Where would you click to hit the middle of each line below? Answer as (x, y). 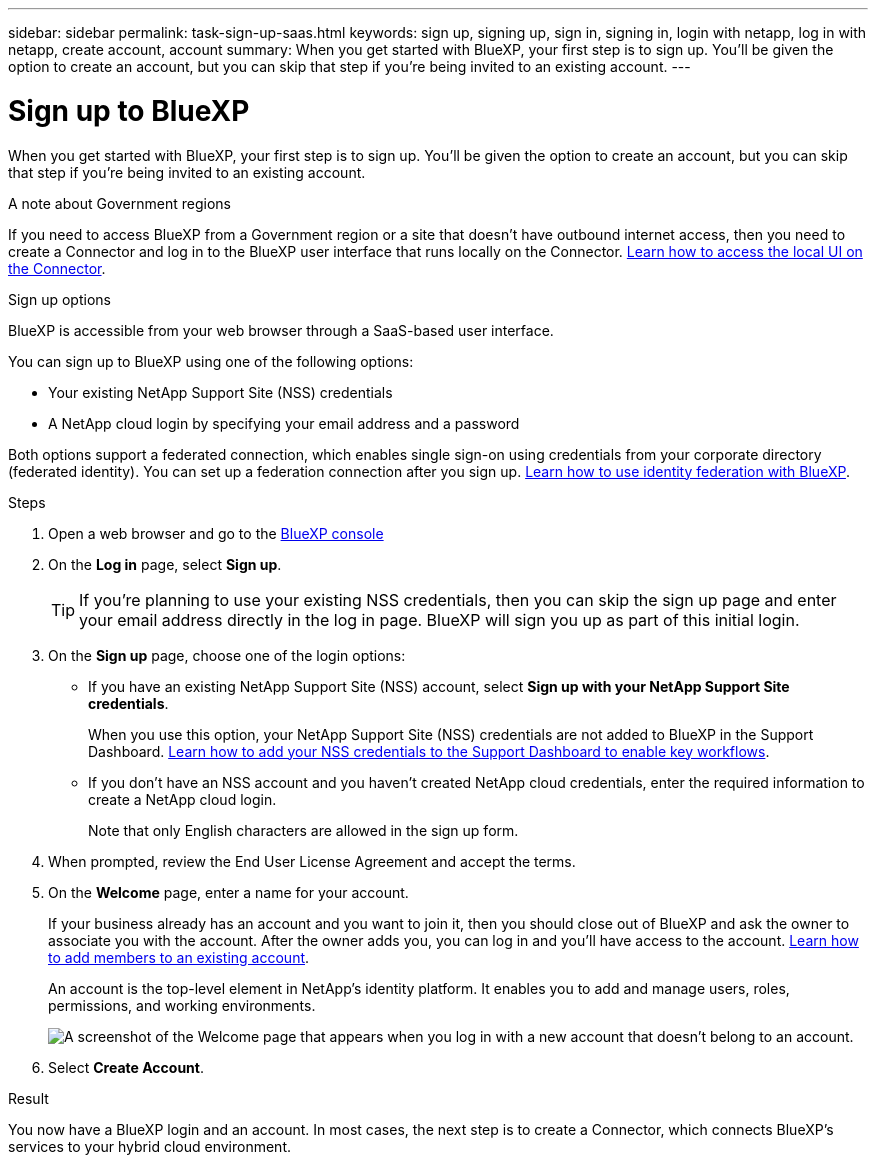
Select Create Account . (126, 1067)
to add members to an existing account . (179, 957)
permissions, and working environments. (182, 1005)
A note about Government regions (119, 203)
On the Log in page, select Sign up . (165, 564)
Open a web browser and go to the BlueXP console (216, 533)
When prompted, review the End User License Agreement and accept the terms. (312, 861)
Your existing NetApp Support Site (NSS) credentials (220, 392)
